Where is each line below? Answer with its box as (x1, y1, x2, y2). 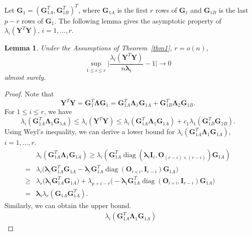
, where (78, 4, 101, 15)
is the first (117, 4, 148, 15)
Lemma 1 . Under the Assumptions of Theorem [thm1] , (4, 43, 172, 53)
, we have (44, 106, 72, 117)
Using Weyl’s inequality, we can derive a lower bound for (4, 126, 175, 137)
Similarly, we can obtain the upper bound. (4, 200, 131, 210)
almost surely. (4, 72, 46, 82)
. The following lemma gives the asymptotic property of (54, 15, 222, 25)
